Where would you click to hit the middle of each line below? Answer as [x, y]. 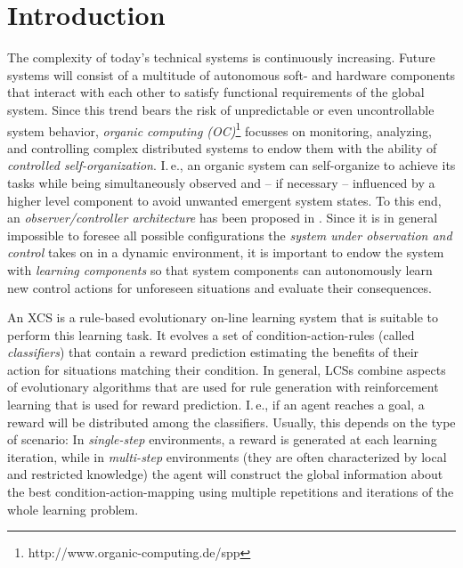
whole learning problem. [73, 509]
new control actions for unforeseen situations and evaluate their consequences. [219, 287]
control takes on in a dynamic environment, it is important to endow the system [226, 252]
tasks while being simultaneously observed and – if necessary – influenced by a [221, 182]
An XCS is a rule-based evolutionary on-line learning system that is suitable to [223, 317]
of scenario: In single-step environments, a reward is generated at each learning [222, 439]
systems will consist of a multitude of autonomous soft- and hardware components [231, 74]
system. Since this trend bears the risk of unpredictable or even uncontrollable [221, 109]
